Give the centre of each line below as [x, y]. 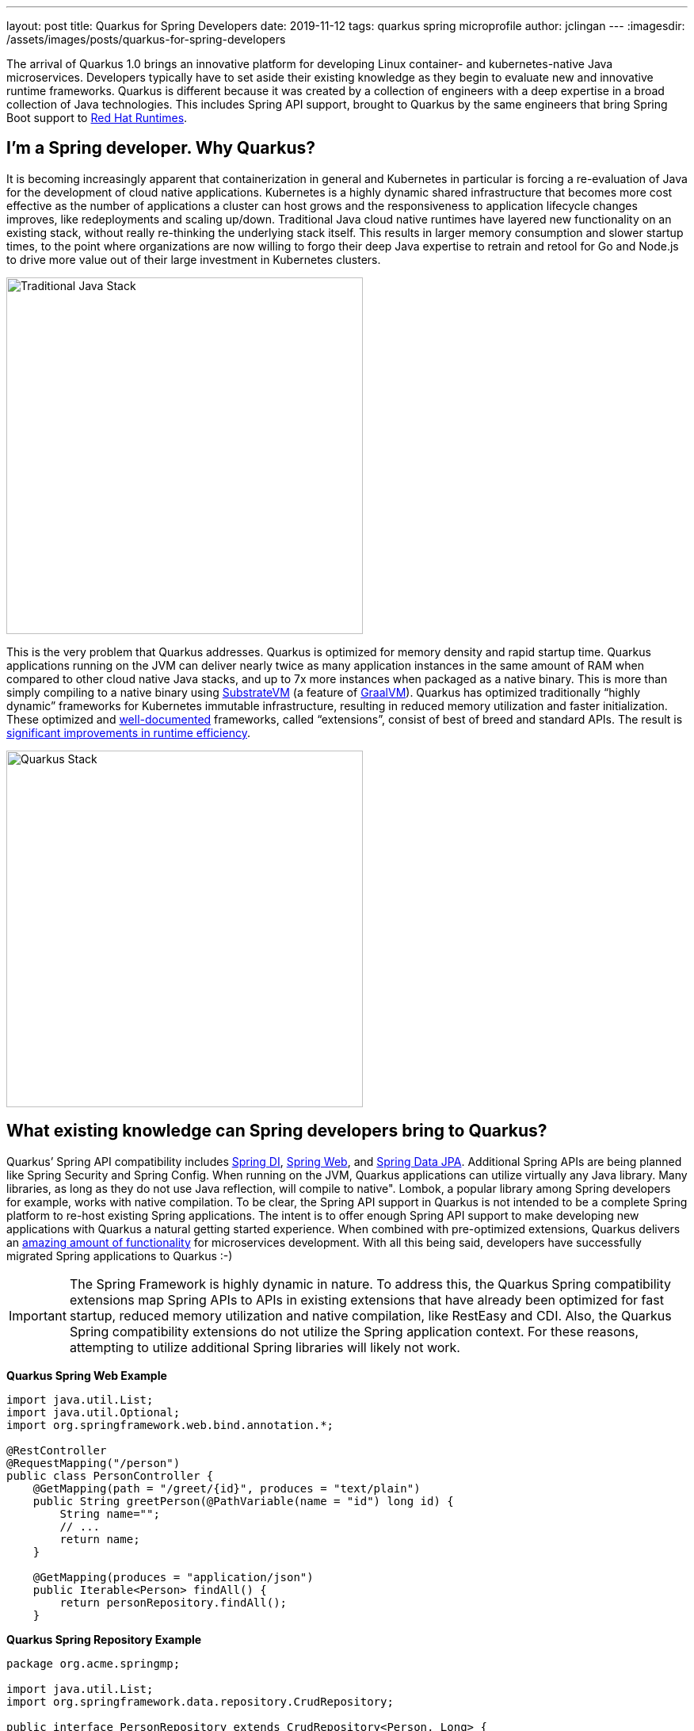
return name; [100, 1539]
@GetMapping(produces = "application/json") [173, 1577]
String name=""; [110, 1513]
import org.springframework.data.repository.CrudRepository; [200, 1701]
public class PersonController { [110, 1475]
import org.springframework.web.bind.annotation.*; [170, 1425]
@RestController [57, 1450]
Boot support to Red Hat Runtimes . [97, 118]
